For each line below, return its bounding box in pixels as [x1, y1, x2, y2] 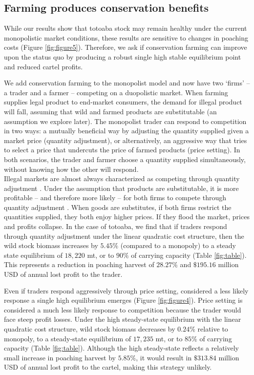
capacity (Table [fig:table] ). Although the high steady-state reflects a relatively [4, 343, 239, 353]
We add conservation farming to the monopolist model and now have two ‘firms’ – [4, 78, 250, 88]
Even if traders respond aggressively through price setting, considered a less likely [4, 285, 249, 295]
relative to [197, 324, 228, 334]
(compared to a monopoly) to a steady [120, 240, 236, 250]
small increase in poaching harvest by [4, 352, 116, 362]
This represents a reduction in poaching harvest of [4, 259, 154, 270]
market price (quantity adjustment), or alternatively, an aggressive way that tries [4, 135, 247, 145]
